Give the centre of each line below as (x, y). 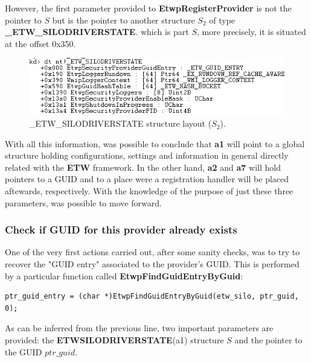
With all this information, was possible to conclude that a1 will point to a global (155, 143)
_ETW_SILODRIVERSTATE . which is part (97, 32)
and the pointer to (268, 340)
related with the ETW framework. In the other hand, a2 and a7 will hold (143, 167)
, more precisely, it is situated (252, 32)
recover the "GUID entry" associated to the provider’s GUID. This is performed (152, 264)
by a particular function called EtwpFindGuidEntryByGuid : (124, 275)
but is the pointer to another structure (123, 20)
